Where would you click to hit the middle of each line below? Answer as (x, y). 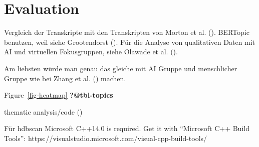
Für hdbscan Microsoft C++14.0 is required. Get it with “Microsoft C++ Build (127, 128)
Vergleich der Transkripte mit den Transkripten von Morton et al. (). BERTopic (127, 32)
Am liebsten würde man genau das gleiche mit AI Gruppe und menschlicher (121, 68)
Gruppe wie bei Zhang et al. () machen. (65, 78)
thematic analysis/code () (43, 111)
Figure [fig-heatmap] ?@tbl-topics (59, 95)
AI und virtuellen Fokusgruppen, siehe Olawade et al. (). (91, 52)
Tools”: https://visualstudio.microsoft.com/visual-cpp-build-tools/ (106, 138)
